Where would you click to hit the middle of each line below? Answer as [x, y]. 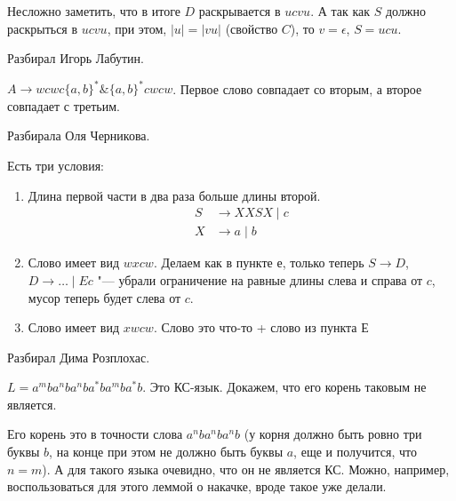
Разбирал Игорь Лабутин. [76, 58]
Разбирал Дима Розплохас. [79, 357]
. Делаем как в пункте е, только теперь [259, 262]
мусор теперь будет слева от [104, 297]
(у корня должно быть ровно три [333, 434]
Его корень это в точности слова [95, 434]
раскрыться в [43, 28]
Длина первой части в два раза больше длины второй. [174, 195]
